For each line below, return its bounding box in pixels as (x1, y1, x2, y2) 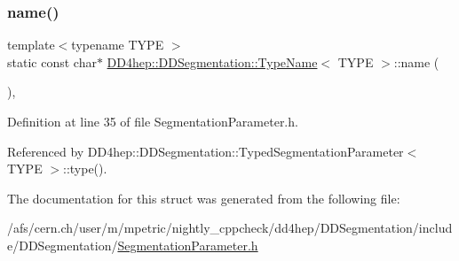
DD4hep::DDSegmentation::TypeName (107, 52, 318, 71)
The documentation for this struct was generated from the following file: (7, 188, 400, 207)
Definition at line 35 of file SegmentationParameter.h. (7, 112, 298, 130)
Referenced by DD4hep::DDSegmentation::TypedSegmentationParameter (7, 142, 404, 160)
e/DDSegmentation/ (7, 235, 118, 254)
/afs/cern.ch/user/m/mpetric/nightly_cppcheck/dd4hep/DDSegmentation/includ (7, 219, 453, 237)
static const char (7, 52, 97, 71)
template (7, 35, 55, 54)
